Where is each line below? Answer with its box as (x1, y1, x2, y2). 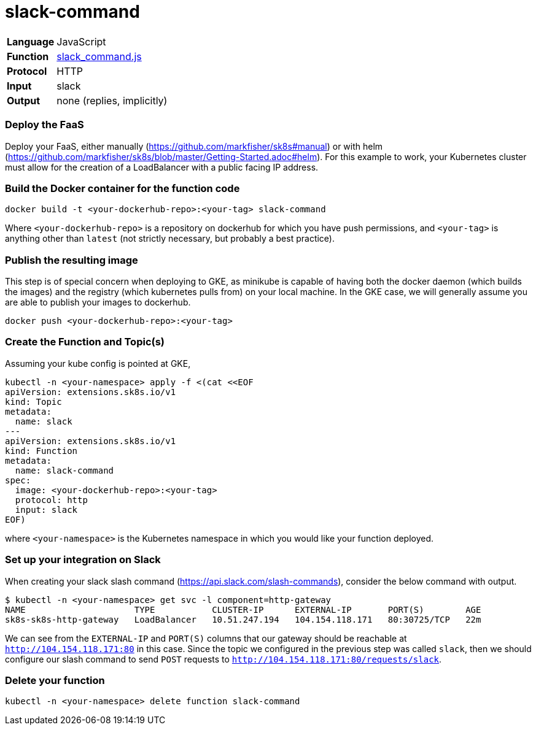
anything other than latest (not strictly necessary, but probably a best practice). (5, 233, 335, 244)
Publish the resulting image (5, 253, 138, 266)
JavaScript (56, 35, 106, 48)
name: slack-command (15, 465, 114, 475)
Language (7, 35, 55, 48)
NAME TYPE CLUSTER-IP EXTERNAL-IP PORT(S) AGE (5, 604, 481, 615)
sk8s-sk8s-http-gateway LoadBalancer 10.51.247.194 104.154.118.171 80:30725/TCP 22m (5, 614, 481, 624)
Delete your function (5, 674, 105, 686)
